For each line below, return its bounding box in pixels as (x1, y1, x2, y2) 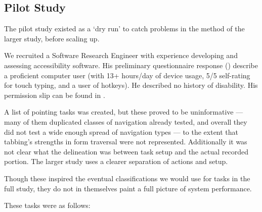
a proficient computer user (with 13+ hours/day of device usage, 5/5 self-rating (4, 70, 250, 80)
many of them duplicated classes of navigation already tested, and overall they (4, 116, 247, 127)
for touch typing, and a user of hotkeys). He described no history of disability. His (4, 80, 258, 90)
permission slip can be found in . (4, 89, 105, 100)
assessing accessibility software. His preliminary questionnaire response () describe (4, 60, 258, 70)
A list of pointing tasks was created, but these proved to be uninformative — (4, 107, 243, 117)
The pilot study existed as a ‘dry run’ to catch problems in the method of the (4, 23, 245, 34)
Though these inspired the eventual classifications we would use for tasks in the (4, 173, 250, 183)
